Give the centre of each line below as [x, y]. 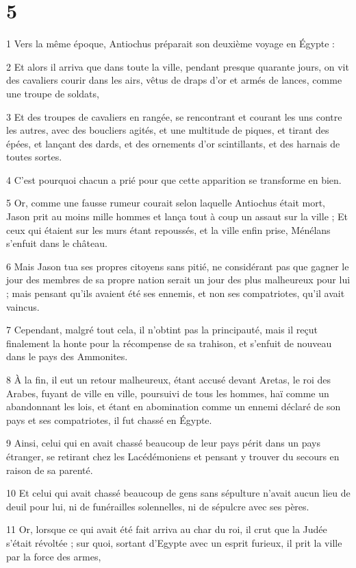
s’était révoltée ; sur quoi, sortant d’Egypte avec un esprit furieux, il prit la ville [174, 542]
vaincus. [23, 306]
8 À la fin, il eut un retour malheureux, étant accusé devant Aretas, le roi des [169, 379]
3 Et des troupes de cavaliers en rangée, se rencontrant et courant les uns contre [174, 116]
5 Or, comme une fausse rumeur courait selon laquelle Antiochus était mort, [166, 203]
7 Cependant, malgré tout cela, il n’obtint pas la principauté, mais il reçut [162, 330]
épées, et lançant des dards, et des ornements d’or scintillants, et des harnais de [173, 143]
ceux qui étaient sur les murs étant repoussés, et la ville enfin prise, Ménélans [168, 229]
